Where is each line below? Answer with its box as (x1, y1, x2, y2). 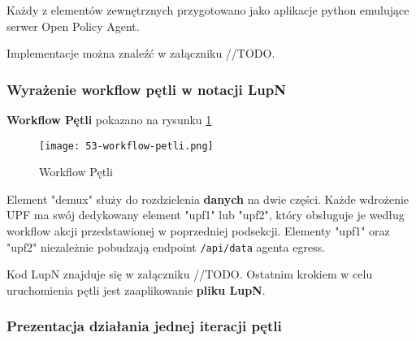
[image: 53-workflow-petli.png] (39, 140, 214, 152)
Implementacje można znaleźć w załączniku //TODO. (6, 45, 275, 62)
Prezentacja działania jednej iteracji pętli (6, 316, 282, 336)
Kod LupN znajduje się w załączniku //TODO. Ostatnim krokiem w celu (6, 265, 373, 283)
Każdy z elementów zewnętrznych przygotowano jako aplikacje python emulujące (6, 2, 409, 18)
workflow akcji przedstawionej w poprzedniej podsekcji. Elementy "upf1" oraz (6, 222, 390, 240)
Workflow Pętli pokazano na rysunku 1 (6, 111, 212, 127)
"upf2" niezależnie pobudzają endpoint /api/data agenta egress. (6, 238, 326, 255)
